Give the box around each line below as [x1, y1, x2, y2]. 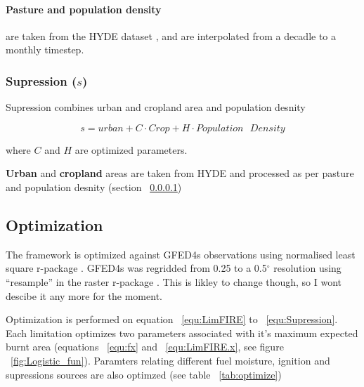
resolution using [273, 261, 342, 275]
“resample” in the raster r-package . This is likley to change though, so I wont [6, 274, 342, 289]
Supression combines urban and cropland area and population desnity [6, 100, 306, 114]
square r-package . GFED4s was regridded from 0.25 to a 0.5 [6, 261, 267, 275]
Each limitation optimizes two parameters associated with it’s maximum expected [6, 325, 358, 340]
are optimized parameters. [74, 142, 188, 157]
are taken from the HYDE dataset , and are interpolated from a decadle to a [6, 28, 337, 43]
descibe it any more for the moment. [6, 288, 162, 303]
